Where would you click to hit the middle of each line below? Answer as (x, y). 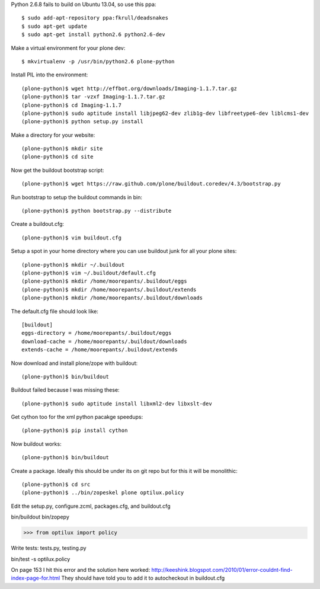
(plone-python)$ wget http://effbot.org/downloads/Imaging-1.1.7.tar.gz (129, 88)
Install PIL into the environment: (49, 75)
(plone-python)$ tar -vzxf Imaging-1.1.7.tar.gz (93, 97)
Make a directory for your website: (53, 135)
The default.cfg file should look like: (55, 311)
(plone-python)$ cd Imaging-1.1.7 (71, 105)
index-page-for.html (36, 578)
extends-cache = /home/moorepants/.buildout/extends (100, 350)
